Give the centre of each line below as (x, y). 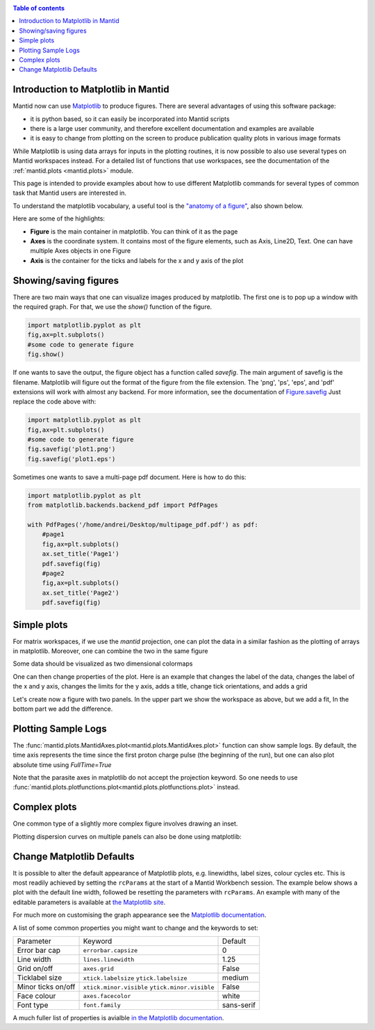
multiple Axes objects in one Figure (81, 251)
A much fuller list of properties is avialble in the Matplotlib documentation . (118, 1018)
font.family (102, 1005)
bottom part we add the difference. (63, 709)
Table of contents (39, 8)
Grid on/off (35, 968)
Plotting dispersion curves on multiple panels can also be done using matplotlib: (127, 836)
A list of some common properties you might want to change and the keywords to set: (135, 928)
